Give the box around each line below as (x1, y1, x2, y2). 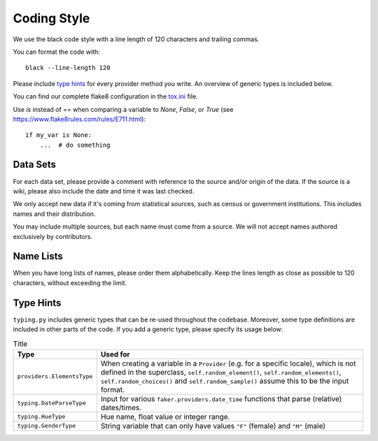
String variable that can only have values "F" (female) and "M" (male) (100, 421, 325, 431)
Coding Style (13, 10, 90, 26)
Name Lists (13, 250, 63, 262)
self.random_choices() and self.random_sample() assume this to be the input (100, 376, 349, 386)
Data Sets (13, 159, 56, 171)
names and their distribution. (13, 210, 96, 218)
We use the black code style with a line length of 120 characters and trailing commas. (13, 35, 260, 43)
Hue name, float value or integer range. (100, 412, 230, 421)
